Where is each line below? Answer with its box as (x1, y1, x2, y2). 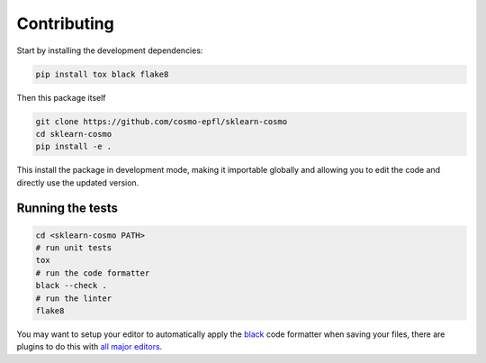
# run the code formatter (35, 268, 150, 278)
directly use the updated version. (16, 177, 139, 188)
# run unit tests (35, 243, 112, 253)
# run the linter (35, 293, 112, 304)
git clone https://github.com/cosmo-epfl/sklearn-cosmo (35, 116, 288, 126)
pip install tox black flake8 (35, 68, 169, 79)
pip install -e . (35, 141, 112, 152)
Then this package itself (16, 92, 107, 103)
